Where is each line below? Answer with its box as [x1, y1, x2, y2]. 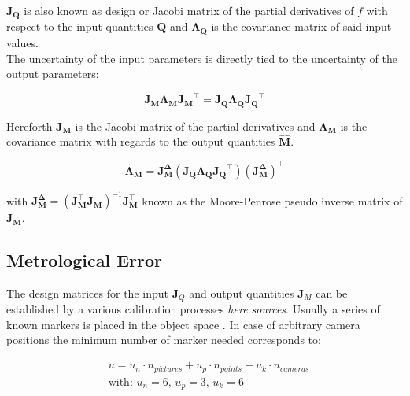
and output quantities [189, 284, 294, 301]
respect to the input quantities [6, 18, 153, 35]
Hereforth [6, 117, 53, 134]
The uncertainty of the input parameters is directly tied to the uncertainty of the [6, 50, 397, 66]
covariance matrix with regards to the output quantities [6, 133, 275, 150]
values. [6, 34, 39, 50]
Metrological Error [6, 248, 162, 272]
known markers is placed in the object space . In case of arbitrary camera [6, 316, 360, 332]
